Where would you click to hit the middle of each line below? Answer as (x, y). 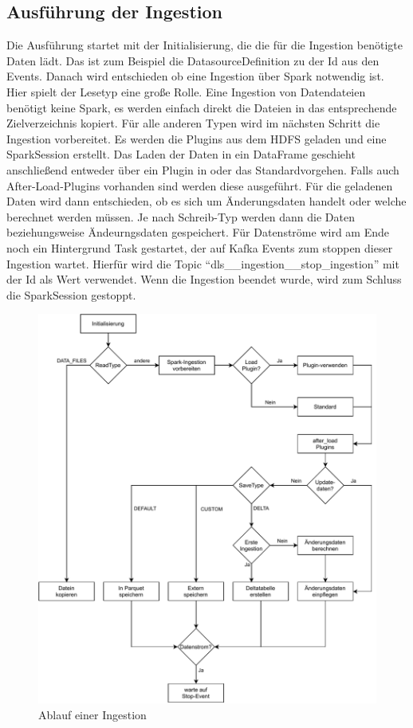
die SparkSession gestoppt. (71, 294)
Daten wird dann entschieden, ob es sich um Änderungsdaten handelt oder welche (206, 201)
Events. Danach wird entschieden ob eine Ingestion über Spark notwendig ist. (195, 76)
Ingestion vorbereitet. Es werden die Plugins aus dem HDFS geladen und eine (197, 138)
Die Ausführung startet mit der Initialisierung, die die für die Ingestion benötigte (205, 45)
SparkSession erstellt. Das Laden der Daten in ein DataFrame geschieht (181, 154)
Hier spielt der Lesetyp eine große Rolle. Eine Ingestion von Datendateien (186, 91)
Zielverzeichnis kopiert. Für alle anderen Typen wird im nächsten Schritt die (193, 123)
